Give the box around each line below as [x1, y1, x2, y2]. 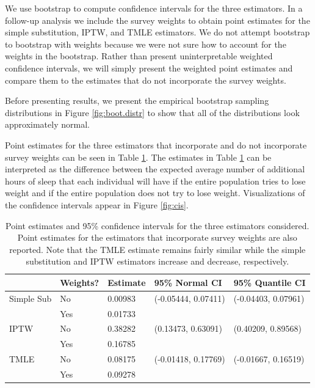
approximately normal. [5, 118, 90, 131]
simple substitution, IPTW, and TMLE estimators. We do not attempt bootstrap [5, 26, 310, 38]
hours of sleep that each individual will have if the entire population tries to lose [5, 174, 306, 187]
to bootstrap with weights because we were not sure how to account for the [5, 37, 286, 50]
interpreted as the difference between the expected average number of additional [5, 163, 305, 175]
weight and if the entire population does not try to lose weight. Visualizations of [5, 186, 305, 199]
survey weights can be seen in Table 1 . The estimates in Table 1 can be [5, 150, 272, 163]
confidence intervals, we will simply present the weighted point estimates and [5, 61, 293, 74]
